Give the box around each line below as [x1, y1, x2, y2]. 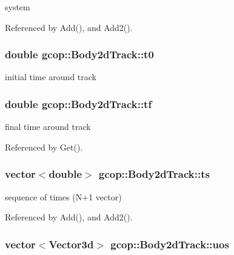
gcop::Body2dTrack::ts [98, 166, 210, 182]
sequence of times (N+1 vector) [5, 190, 122, 203]
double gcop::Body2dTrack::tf [5, 96, 152, 111]
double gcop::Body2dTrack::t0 [5, 47, 154, 62]
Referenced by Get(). [5, 140, 83, 153]
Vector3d [48, 236, 94, 251]
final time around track [5, 120, 91, 133]
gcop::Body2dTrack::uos [110, 236, 229, 251]
